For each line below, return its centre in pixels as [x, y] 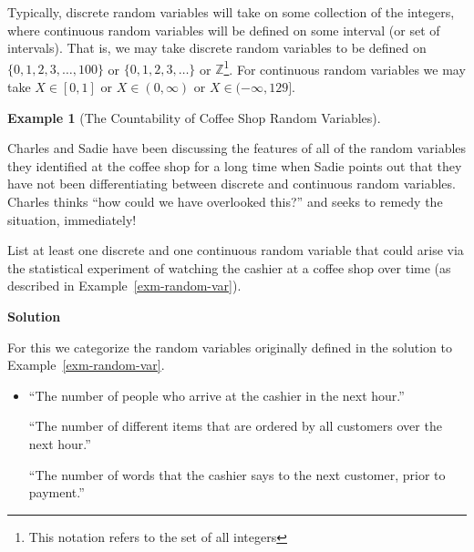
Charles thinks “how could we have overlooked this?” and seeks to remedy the [225, 201]
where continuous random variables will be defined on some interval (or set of [224, 30]
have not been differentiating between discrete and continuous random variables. [232, 184]
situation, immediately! [72, 219]
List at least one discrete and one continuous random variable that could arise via [236, 250]
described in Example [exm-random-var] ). [124, 286]
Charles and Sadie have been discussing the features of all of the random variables [237, 148]
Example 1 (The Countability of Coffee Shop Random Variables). [194, 117]
